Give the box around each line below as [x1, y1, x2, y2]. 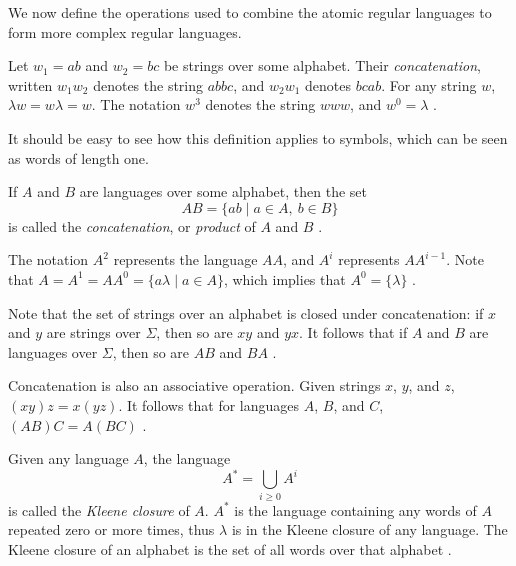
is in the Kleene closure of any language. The [231, 519, 508, 540]
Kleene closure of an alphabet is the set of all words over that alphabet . [8, 538, 452, 559]
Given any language [8, 448, 129, 469]
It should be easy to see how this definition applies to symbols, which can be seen [8, 127, 508, 148]
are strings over [46, 322, 141, 343]
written [8, 74, 53, 95]
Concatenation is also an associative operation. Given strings [8, 375, 381, 396]
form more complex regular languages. [8, 21, 242, 42]
